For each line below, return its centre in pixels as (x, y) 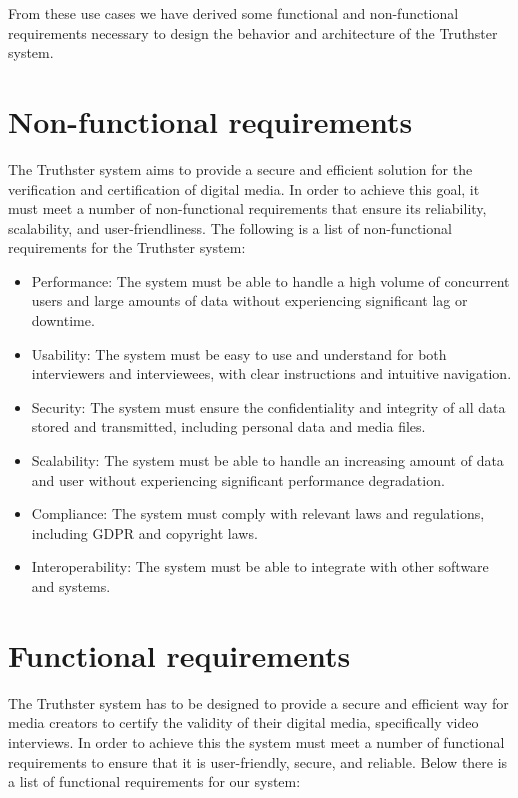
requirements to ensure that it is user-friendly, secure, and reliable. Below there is (258, 761)
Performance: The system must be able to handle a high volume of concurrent (270, 280)
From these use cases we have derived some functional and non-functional (233, 13)
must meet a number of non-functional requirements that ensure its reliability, (247, 208)
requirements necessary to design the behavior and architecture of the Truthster (253, 32)
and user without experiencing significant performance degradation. (238, 479)
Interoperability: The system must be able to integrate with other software (260, 566)
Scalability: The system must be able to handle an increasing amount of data (267, 460)
